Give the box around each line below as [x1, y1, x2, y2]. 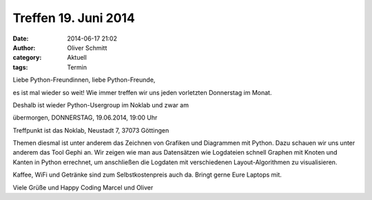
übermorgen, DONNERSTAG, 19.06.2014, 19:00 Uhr [12, 113, 158, 122]
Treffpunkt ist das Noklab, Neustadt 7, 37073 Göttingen [12, 126, 169, 134]
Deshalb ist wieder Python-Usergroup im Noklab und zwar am [12, 100, 189, 109]
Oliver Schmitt [67, 43, 107, 52]
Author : [12, 43, 36, 52]
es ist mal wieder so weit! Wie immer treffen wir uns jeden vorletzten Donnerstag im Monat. [12, 88, 272, 96]
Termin [67, 63, 87, 71]
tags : [12, 63, 28, 71]
